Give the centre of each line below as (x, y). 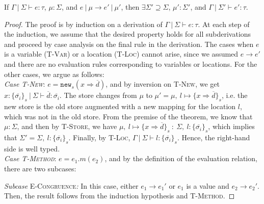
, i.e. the (234, 95)
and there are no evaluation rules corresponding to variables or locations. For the (131, 63)
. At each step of (224, 24)
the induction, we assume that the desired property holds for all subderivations (128, 34)
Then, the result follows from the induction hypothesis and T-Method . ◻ (120, 196)
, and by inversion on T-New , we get (163, 84)
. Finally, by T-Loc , (99, 137)
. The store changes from (98, 95)
